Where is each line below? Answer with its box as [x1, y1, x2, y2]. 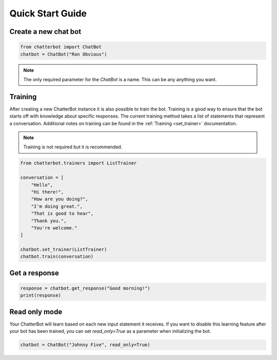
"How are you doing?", [31, 196, 88, 202]
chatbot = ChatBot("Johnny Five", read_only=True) [20, 342, 151, 348]
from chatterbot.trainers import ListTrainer [20, 160, 137, 166]
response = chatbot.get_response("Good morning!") [20, 286, 151, 291]
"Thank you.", [31, 218, 67, 223]
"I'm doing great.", [31, 203, 83, 209]
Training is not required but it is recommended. [23, 144, 123, 150]
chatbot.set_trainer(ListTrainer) [20, 247, 107, 253]
